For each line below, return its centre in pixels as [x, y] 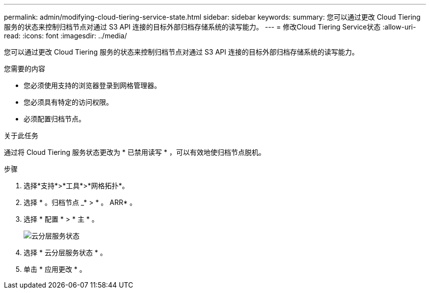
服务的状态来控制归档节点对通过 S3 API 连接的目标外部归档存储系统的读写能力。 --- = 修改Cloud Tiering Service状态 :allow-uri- [210, 27]
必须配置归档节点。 [54, 119]
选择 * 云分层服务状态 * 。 [65, 252]
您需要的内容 [25, 69]
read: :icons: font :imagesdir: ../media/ [66, 36]
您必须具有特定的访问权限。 [68, 102]
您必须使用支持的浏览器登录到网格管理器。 [92, 85]
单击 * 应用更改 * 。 [55, 269]
